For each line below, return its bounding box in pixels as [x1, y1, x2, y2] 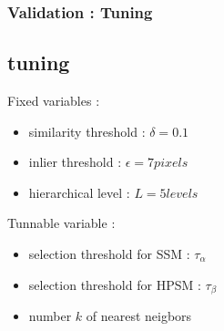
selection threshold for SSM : [28, 244, 190, 264]
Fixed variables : [7, 91, 100, 110]
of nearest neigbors [86, 306, 192, 326]
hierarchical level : [28, 182, 130, 202]
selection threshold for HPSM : [28, 274, 201, 294]
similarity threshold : [28, 121, 146, 140]
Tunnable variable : [7, 213, 116, 233]
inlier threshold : [28, 152, 122, 171]
